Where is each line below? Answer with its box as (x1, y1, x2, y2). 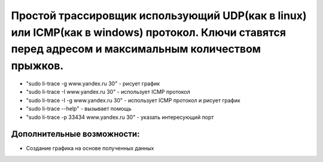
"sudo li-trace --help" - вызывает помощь (26, 105, 132, 112)
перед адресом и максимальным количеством (11, 42, 261, 56)
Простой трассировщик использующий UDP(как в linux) (11, 9, 307, 22)
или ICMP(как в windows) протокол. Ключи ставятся (11, 26, 287, 39)
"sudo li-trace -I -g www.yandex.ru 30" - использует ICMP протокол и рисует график (26, 96, 240, 104)
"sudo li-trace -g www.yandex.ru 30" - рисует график (26, 80, 160, 87)
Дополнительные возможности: (11, 129, 140, 139)
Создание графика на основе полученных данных (26, 145, 154, 152)
